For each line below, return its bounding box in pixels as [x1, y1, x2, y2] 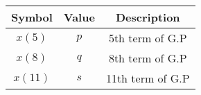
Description [116, 9, 180, 25]
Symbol [11, 9, 53, 25]
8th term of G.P [108, 50, 187, 66]
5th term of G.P [108, 30, 187, 46]
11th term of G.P [105, 70, 190, 86]
